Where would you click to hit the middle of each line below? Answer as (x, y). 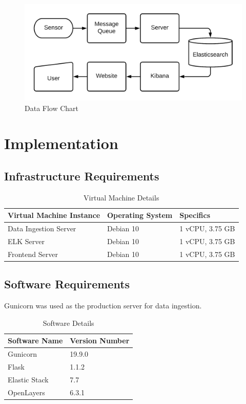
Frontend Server (33, 254)
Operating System (140, 215)
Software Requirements (67, 284)
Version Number (100, 341)
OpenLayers (26, 392)
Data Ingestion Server (42, 228)
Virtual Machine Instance (54, 215)
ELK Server (26, 241)
